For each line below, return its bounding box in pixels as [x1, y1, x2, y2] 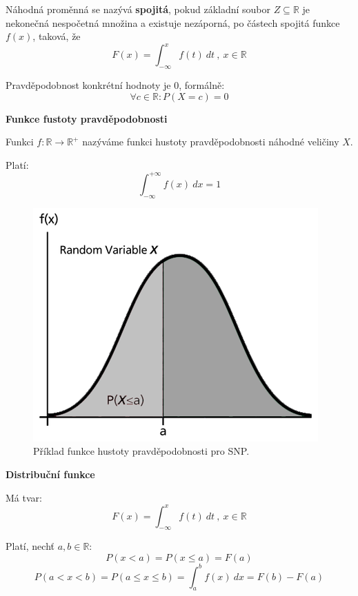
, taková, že [32, 29, 81, 43]
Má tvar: [6, 490, 42, 504]
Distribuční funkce [6, 466, 95, 481]
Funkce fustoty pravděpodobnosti [6, 111, 168, 125]
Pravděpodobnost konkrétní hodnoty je [6, 78, 171, 92]
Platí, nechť [6, 539, 54, 553]
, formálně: [179, 78, 225, 92]
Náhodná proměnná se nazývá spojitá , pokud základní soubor [6, 2, 270, 16]
